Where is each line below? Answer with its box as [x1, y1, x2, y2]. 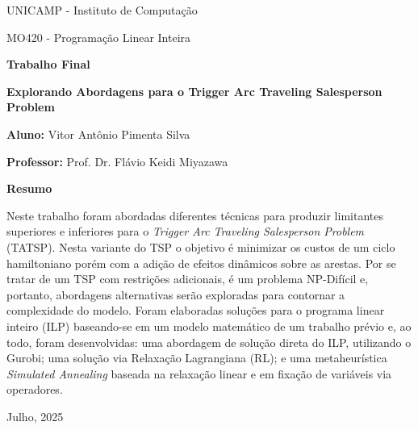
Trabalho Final [6, 56, 90, 73]
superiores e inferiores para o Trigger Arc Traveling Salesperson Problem [6, 223, 365, 240]
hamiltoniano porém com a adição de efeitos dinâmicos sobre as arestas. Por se [6, 254, 396, 271]
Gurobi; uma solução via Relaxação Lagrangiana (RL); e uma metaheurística [6, 349, 387, 366]
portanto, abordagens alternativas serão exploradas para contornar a [6, 286, 345, 303]
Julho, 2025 [6, 407, 64, 424]
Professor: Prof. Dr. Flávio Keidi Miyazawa [6, 152, 228, 169]
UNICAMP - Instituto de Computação [6, 2, 198, 18]
